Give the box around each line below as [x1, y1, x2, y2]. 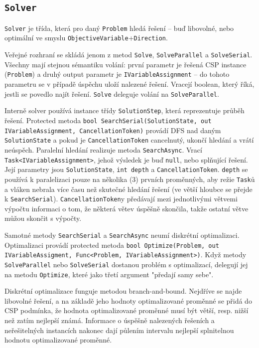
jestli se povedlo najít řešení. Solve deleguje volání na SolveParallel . [4, 88, 219, 99]
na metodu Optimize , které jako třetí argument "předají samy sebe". [4, 269, 214, 279]
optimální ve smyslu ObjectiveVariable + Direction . [4, 32, 168, 43]
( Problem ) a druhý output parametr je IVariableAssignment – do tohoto [4, 69, 230, 79]
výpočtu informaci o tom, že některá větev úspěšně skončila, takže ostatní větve [4, 203, 249, 213]
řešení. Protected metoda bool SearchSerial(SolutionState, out [4, 115, 212, 125]
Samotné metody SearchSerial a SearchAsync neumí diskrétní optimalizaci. [4, 229, 240, 240]
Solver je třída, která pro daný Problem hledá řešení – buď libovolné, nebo [4, 22, 234, 33]
